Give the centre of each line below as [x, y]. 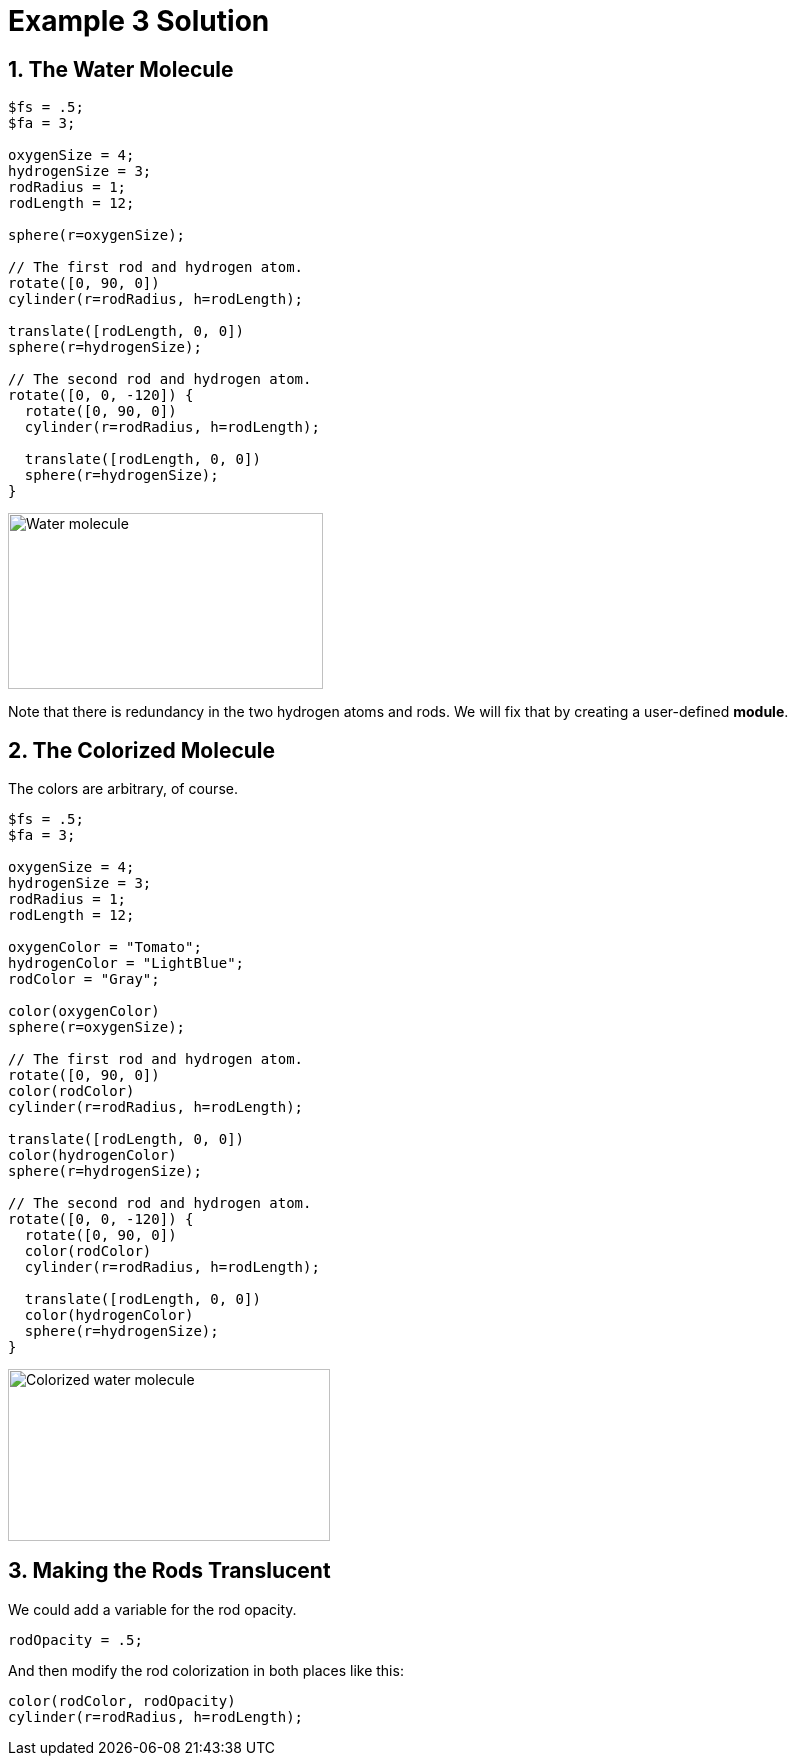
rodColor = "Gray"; [84, 979]
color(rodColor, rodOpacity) [122, 1700]
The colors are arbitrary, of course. [123, 789]
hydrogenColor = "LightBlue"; [126, 963]
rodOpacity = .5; [75, 1639]
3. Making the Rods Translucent [169, 1571]
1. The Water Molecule [121, 69]
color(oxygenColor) [84, 1011]
